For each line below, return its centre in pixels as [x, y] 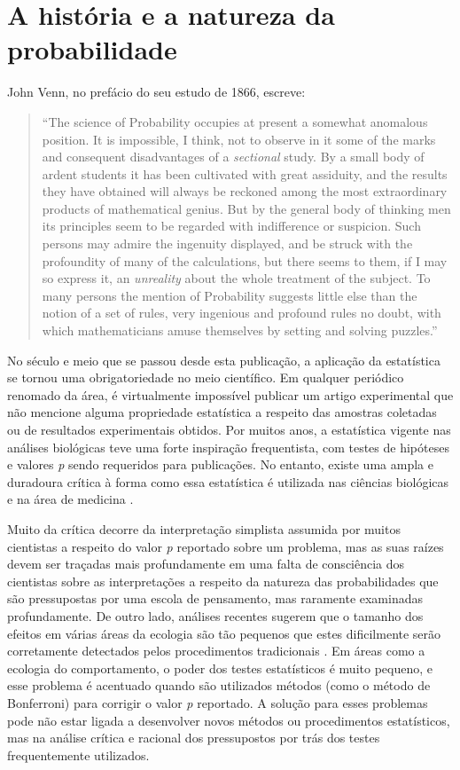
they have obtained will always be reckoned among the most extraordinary [245, 191]
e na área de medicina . [70, 499]
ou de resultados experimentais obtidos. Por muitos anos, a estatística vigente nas [229, 429]
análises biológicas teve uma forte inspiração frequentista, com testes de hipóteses [228, 447]
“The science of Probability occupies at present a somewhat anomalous [235, 121]
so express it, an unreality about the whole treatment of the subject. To [236, 278]
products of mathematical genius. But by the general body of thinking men [246, 208]
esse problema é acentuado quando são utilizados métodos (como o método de [219, 685]
